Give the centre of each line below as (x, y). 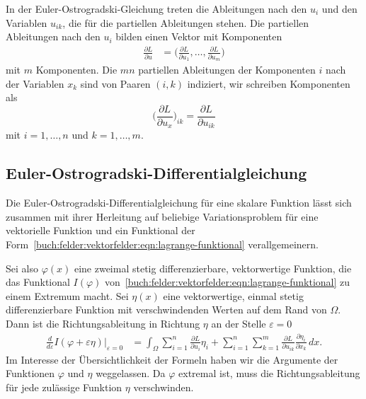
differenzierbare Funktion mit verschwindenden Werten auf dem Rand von (166, 310)
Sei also (22, 268)
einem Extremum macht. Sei (67, 295)
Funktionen (30, 373)
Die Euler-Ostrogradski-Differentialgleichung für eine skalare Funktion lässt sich (179, 203)
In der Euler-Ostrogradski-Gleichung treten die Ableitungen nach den (156, 8)
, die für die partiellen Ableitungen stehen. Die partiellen (186, 22)
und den (339, 8)
